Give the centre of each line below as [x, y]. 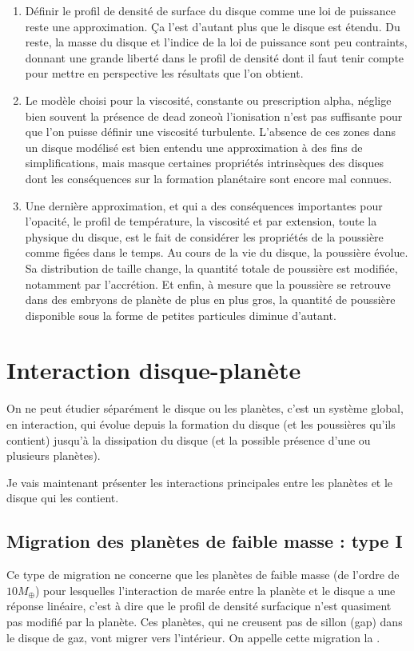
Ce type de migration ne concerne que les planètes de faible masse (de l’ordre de [203, 575]
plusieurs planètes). [54, 455]
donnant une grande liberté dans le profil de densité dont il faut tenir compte [215, 57]
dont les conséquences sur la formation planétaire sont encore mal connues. [209, 178]
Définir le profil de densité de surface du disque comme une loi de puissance [210, 10]
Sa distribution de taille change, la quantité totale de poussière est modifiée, [211, 268]
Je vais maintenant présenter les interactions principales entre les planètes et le [200, 482]
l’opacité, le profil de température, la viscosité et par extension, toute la [201, 221]
